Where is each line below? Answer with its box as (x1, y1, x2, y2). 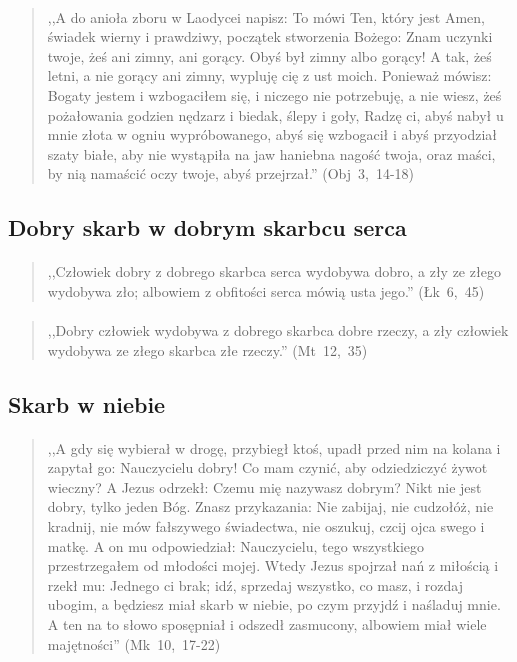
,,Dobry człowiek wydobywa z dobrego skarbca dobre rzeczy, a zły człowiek (47, 320, 509, 341)
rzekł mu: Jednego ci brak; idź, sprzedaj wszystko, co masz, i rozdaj (47, 574, 464, 595)
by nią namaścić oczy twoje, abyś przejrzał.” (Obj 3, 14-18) (47, 163, 414, 184)
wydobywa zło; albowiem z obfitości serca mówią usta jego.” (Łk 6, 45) (47, 280, 485, 301)
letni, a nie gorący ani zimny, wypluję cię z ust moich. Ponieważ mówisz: (47, 65, 492, 86)
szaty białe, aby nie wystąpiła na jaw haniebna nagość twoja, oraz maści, (47, 143, 496, 164)
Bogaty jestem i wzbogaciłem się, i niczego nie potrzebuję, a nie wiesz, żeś (47, 84, 502, 105)
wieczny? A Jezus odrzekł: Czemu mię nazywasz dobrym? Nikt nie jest (47, 476, 482, 497)
